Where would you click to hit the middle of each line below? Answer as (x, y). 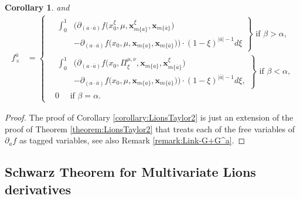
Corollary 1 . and (37, 7)
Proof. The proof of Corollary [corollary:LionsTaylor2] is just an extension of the (149, 117)
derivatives (38, 189)
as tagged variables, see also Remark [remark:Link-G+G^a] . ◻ (132, 140)
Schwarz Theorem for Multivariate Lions (130, 172)
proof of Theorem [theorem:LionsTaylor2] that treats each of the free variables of (150, 128)
